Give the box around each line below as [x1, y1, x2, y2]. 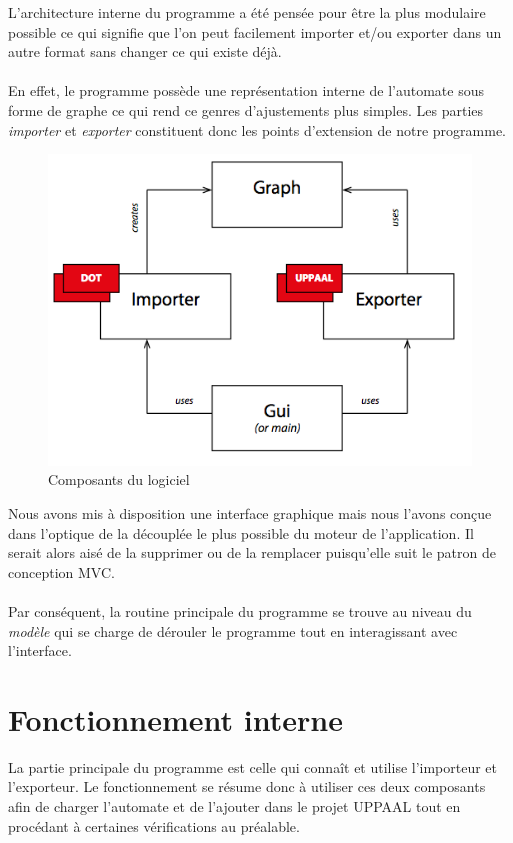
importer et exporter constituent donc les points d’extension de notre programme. [8, 119, 506, 140]
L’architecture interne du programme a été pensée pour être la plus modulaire [8, 2, 486, 22]
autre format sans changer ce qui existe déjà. [8, 41, 282, 62]
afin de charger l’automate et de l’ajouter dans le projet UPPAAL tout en [8, 796, 461, 816]
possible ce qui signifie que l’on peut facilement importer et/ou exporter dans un [8, 21, 502, 42]
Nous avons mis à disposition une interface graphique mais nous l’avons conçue [8, 502, 492, 523]
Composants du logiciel [48, 469, 190, 490]
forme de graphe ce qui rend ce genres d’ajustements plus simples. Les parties [8, 99, 484, 120]
